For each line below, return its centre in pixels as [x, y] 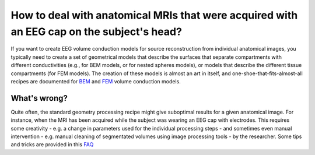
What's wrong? [39, 98]
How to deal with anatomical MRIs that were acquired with [154, 15]
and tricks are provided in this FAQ [52, 145]
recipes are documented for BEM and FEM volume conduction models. [96, 81]
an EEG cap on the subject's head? [96, 31]
